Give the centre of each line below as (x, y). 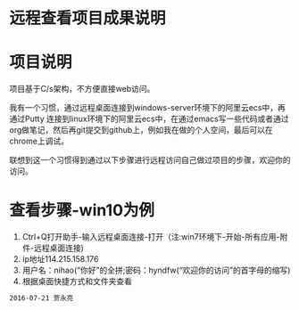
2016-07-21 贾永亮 (42, 298)
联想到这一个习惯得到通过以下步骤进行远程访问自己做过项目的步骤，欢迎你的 (150, 160)
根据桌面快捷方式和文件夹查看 (77, 281)
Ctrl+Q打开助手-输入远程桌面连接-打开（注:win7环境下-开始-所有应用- (151, 237)
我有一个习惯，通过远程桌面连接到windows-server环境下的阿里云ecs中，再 (147, 108)
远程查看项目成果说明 (88, 18)
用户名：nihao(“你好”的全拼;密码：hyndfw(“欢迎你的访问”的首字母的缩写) (156, 270)
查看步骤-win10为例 (82, 211)
